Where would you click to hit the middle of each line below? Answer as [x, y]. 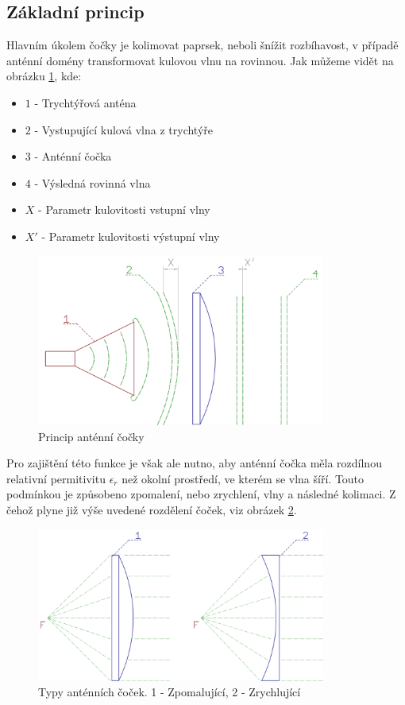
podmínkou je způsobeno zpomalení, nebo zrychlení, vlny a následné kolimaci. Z [201, 494]
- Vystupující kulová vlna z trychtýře [124, 129]
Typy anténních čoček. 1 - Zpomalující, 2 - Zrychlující [170, 692]
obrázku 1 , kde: [44, 76]
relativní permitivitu [56, 478]
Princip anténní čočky [91, 436]
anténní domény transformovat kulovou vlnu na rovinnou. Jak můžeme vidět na [200, 60]
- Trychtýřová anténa [85, 102]
